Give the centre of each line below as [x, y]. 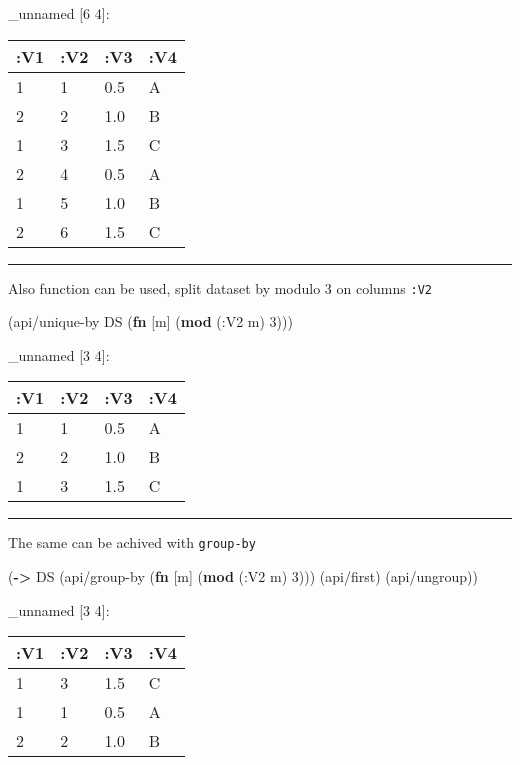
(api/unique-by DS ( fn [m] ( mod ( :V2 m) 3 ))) [150, 321]
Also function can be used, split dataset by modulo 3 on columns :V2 [220, 287]
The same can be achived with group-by [132, 542]
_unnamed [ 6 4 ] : [59, 13]
